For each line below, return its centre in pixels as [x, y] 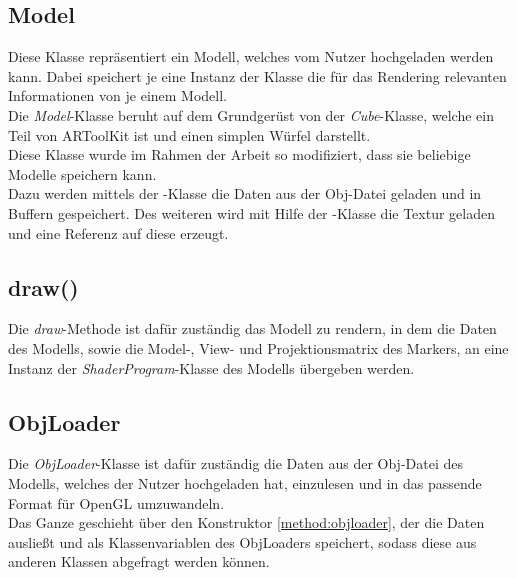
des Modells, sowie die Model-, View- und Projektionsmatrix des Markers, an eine [258, 347]
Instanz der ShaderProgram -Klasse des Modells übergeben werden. [211, 367]
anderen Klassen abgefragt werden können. [139, 561]
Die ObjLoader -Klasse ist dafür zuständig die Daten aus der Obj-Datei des [235, 463]
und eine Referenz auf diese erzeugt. [118, 232]
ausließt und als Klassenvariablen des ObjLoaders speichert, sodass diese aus [242, 541]
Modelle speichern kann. [82, 173]
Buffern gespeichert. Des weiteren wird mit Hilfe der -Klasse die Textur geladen [251, 212]
